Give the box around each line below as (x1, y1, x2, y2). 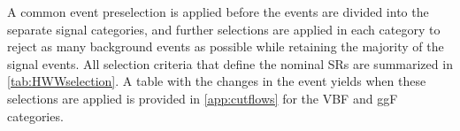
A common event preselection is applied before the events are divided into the (7, 3, 429, 20)
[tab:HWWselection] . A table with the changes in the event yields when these (7, 72, 426, 90)
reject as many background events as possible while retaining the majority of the (7, 37, 444, 56)
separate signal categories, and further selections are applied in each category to (7, 19, 441, 38)
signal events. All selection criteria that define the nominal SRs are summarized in (7, 54, 453, 73)
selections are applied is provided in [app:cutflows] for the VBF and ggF (7, 89, 398, 107)
